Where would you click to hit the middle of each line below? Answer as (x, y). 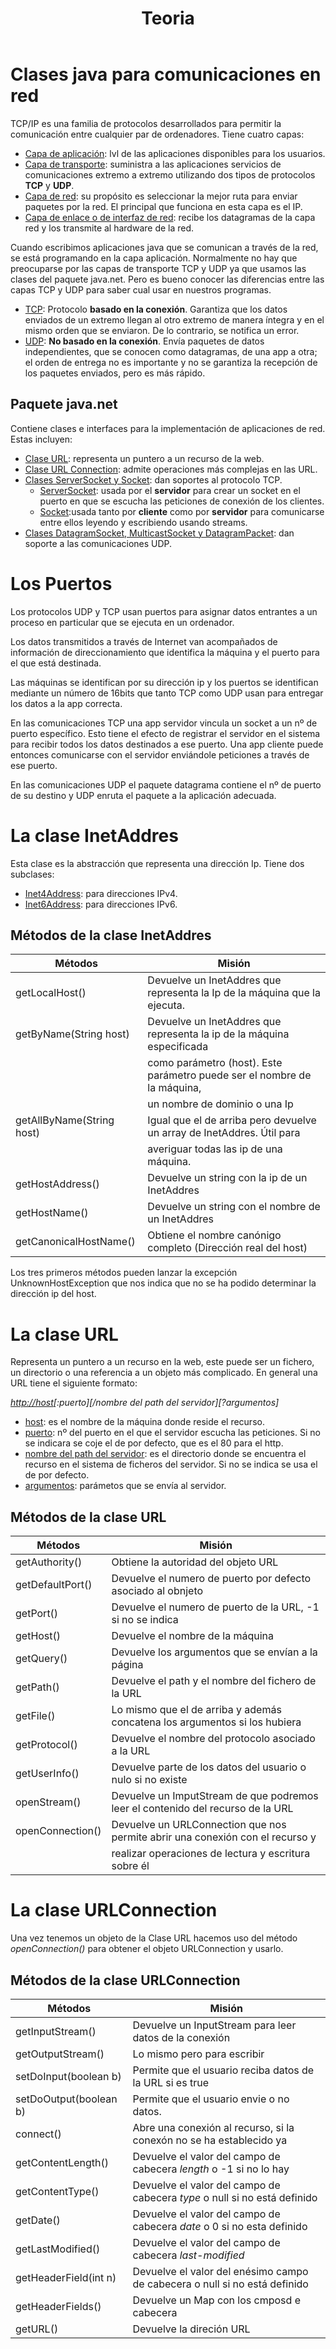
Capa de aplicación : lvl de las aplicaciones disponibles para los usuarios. (175, 153)
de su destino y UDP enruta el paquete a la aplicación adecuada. (143, 795)
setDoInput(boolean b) (68, 2076)
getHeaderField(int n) (66, 2277)
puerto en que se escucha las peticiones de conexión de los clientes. (182, 501)
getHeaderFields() (58, 2306)
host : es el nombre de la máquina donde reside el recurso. (144, 1422)
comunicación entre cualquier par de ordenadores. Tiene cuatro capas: (157, 134)
